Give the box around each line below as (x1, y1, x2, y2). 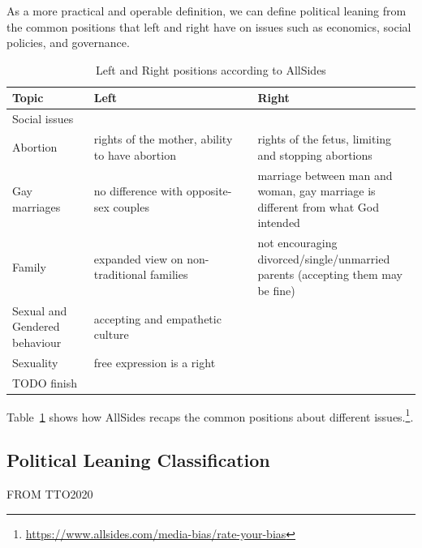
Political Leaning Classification (6, 447, 270, 473)
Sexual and (12, 302, 67, 319)
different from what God (257, 198, 379, 215)
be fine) (257, 281, 295, 298)
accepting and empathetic (93, 310, 222, 327)
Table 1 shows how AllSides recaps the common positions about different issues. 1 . (6, 405, 414, 425)
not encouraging (257, 234, 338, 251)
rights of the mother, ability (93, 131, 233, 148)
